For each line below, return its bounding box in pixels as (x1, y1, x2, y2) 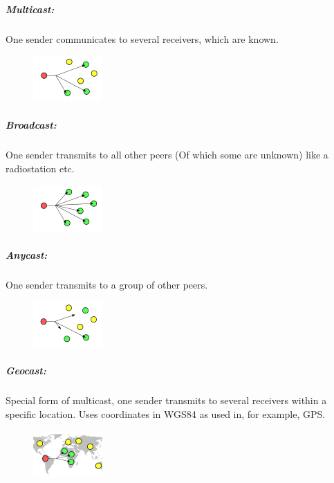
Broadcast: (6, 118, 57, 132)
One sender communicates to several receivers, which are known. (6, 31, 279, 46)
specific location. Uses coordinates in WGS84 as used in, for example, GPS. (6, 407, 326, 421)
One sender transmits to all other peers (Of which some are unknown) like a (6, 147, 328, 162)
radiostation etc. (6, 161, 75, 175)
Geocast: (6, 363, 46, 378)
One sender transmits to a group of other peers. (6, 277, 208, 291)
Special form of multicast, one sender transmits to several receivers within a (6, 393, 327, 408)
